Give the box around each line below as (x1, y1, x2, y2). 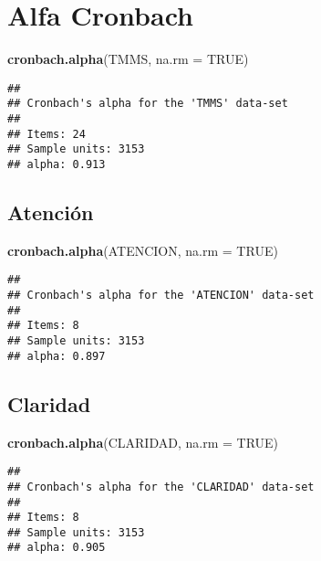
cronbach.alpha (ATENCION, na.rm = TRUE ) (7, 240, 278, 259)
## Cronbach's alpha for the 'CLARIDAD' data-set (7, 480, 315, 493)
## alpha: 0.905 (7, 541, 106, 555)
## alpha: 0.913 (7, 158, 106, 171)
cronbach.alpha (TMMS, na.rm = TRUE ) (7, 49, 249, 69)
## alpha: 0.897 (7, 349, 106, 363)
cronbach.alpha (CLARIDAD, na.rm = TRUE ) (7, 432, 279, 451)
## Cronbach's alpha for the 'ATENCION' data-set (7, 289, 315, 302)
